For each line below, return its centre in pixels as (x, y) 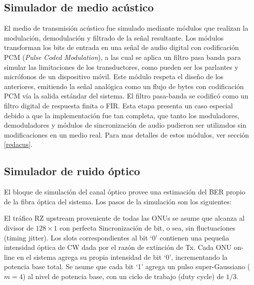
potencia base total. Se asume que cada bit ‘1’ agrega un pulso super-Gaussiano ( (127, 266)
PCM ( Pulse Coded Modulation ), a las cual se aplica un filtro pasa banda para (123, 57)
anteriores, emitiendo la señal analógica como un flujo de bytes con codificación (124, 86)
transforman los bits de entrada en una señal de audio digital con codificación (122, 47)
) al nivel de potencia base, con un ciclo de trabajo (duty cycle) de (123, 276)
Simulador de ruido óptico (72, 171)
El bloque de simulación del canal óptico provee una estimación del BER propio (125, 192)
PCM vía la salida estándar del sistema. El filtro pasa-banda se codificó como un (126, 96)
